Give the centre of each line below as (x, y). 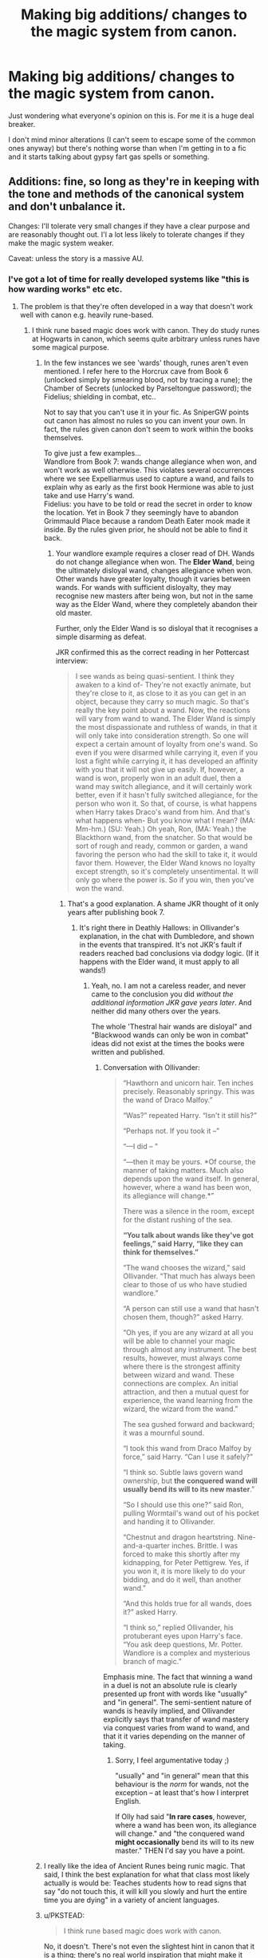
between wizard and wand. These (179, 1375)
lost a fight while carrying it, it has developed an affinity (167, 761)
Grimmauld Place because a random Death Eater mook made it (147, 521)
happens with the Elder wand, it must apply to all (159, 962)
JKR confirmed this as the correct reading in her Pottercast (152, 652)
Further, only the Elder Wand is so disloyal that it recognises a (157, 628)
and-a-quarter (146, 1546)
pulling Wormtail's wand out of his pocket (191, 1513)
